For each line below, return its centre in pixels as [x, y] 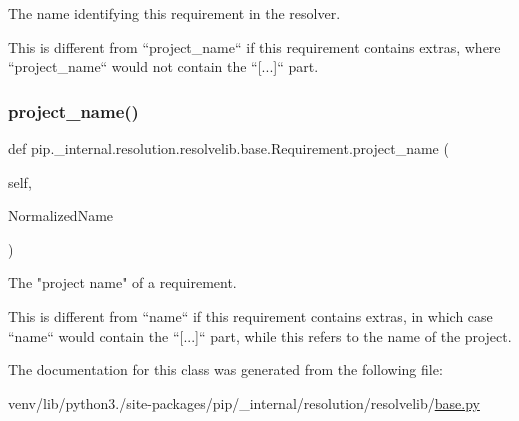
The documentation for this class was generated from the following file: [225, 369]
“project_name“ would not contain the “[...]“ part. [163, 66]
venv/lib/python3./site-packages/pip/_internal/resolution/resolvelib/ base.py [244, 402]
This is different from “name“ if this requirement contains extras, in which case [250, 315]
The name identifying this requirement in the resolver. [174, 13]
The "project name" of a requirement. [122, 282]
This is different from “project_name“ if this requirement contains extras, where [254, 46]
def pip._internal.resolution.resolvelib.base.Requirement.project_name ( [228, 148]
